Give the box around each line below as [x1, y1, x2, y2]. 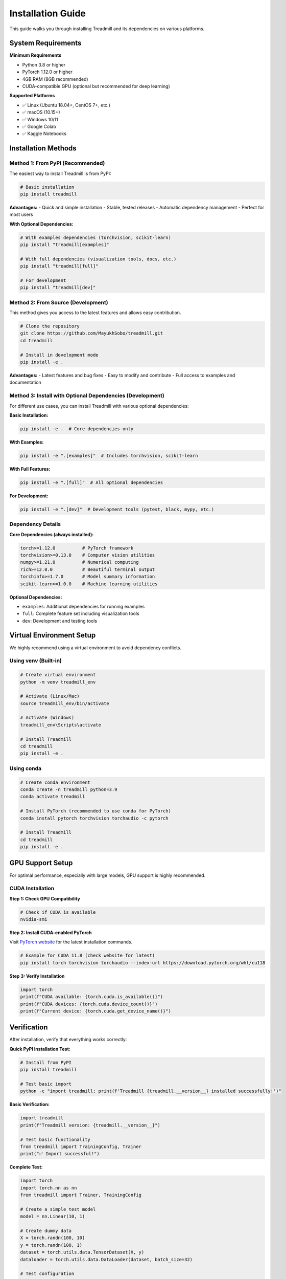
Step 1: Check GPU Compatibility [9, 895, 80, 901]
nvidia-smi [20, 916, 47, 922]
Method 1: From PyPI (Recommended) [9, 160, 105, 167]
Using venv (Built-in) [9, 657, 62, 665]
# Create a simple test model [20, 1206, 96, 1212]
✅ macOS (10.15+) [22, 109, 60, 115]
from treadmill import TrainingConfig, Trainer [20, 1143, 141, 1150]
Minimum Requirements [9, 52, 62, 58]
